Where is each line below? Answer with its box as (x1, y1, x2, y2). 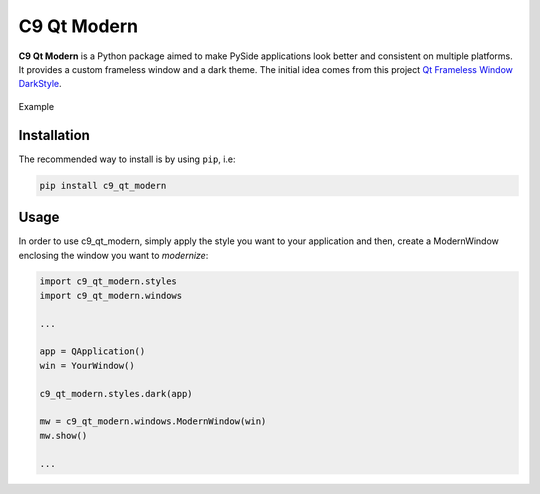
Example (18, 100, 55, 112)
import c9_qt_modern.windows (39, 290, 183, 301)
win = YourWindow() (39, 360, 135, 371)
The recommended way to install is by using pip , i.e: (18, 153, 236, 165)
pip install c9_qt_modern (39, 180, 167, 191)
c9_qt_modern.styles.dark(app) (39, 388, 194, 399)
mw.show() (39, 430, 88, 441)
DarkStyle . (18, 78, 62, 90)
